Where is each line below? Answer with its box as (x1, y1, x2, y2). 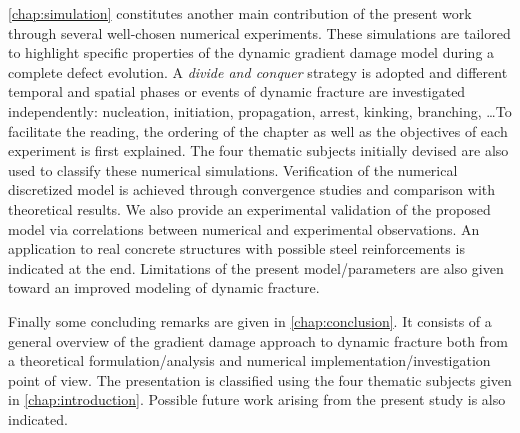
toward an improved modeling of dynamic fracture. (8, 277, 320, 298)
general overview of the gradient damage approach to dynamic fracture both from (8, 330, 509, 351)
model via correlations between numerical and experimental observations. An (8, 218, 480, 239)
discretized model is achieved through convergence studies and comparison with (8, 179, 496, 200)
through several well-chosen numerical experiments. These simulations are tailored (8, 22, 511, 43)
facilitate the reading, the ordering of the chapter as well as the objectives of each (8, 120, 508, 141)
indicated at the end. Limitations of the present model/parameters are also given (8, 257, 504, 278)
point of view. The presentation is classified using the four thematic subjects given (8, 369, 512, 390)
